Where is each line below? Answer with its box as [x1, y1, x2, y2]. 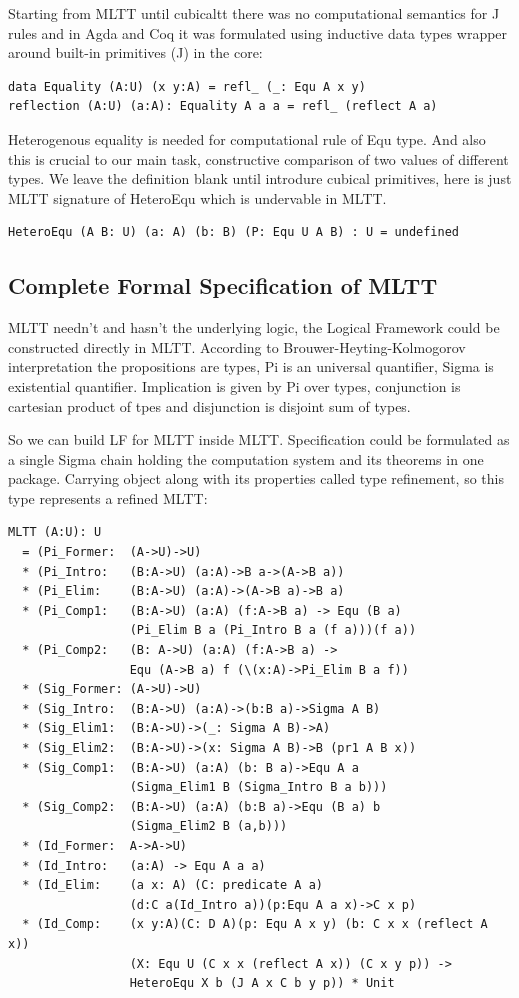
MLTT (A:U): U [8, 525, 102, 540]
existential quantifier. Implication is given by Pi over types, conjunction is [8, 375, 461, 396]
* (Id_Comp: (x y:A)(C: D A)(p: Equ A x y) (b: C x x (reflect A [22, 917, 488, 932]
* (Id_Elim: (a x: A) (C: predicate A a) [22, 878, 323, 893]
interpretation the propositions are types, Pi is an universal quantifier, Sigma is [8, 356, 494, 377]
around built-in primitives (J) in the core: [8, 42, 263, 63]
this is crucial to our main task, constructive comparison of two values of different [8, 148, 509, 169]
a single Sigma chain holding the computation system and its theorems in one [8, 448, 484, 469]
